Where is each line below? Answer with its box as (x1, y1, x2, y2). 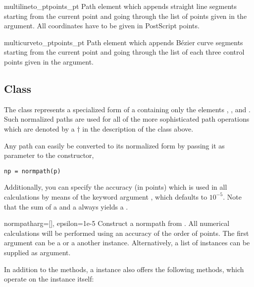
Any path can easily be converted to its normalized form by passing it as (4, 140, 225, 150)
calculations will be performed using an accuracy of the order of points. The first (4, 227, 249, 238)
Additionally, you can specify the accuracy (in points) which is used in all (4, 182, 227, 192)
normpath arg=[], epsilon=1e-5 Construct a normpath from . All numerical (4, 218, 230, 228)
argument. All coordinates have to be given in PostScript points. (4, 20, 200, 31)
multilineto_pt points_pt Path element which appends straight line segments (4, 1, 237, 11)
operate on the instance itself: (4, 274, 94, 284)
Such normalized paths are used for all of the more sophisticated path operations (4, 114, 250, 124)
